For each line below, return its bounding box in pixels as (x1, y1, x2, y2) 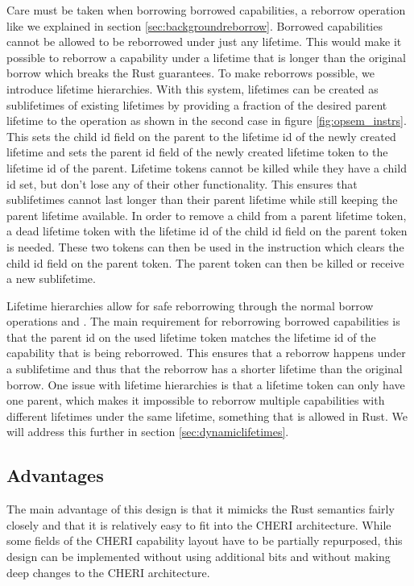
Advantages (6, 463, 104, 488)
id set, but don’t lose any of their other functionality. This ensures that (6, 175, 358, 192)
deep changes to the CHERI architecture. (6, 563, 210, 580)
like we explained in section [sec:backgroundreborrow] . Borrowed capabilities (6, 17, 383, 34)
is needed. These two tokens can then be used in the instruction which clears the (6, 238, 404, 255)
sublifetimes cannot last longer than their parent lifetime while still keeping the (6, 191, 398, 208)
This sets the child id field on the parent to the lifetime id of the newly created (6, 127, 396, 144)
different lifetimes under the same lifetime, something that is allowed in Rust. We (6, 407, 408, 424)
